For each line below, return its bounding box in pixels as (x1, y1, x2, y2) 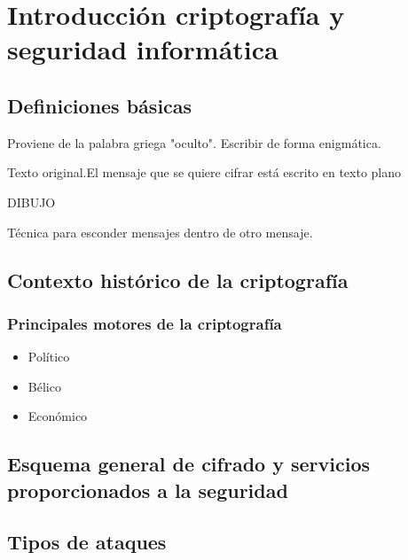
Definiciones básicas (7, 91, 192, 119)
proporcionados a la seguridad (7, 476, 288, 503)
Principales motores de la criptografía (7, 312, 282, 334)
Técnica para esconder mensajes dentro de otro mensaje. (7, 222, 313, 241)
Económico (27, 407, 88, 425)
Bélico (27, 377, 61, 395)
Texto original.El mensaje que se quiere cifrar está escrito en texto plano (7, 163, 402, 182)
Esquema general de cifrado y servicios (7, 450, 370, 478)
